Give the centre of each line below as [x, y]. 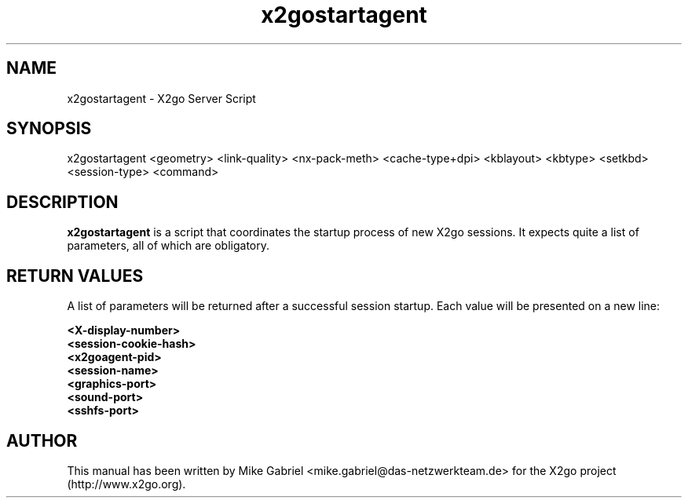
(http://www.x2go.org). [126, 484]
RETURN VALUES [75, 276]
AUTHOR [42, 440]
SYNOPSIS [49, 129]
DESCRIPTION [62, 202]
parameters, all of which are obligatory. [168, 246]
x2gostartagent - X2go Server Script [161, 98]
